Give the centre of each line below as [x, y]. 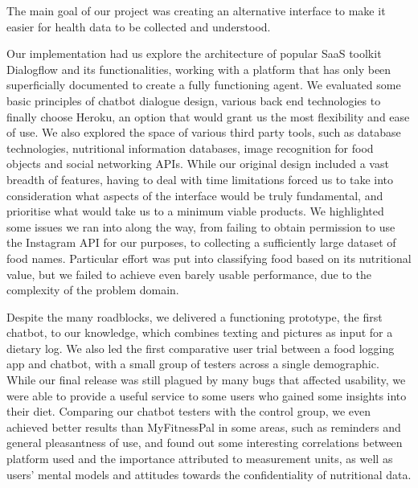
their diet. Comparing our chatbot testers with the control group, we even [189, 411]
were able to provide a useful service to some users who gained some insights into [207, 395]
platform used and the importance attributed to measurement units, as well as [200, 459]
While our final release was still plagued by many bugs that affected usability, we [206, 380]
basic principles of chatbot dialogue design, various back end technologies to [194, 100]
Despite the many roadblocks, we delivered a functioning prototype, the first [195, 316]
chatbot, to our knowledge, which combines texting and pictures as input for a [200, 332]
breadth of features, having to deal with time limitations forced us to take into [200, 179]
